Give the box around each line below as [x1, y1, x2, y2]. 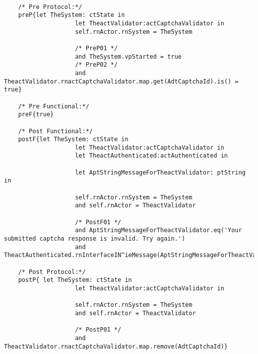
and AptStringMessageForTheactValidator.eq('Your [75, 227, 242, 234]
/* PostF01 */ [75, 218, 122, 226]
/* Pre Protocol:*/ [18, 3, 82, 10]
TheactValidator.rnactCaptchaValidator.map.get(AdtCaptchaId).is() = [4, 78, 239, 85]
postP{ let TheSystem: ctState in [18, 276, 132, 284]
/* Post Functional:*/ [18, 127, 93, 135]
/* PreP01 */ [75, 44, 118, 52]
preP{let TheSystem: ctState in [18, 11, 125, 19]
